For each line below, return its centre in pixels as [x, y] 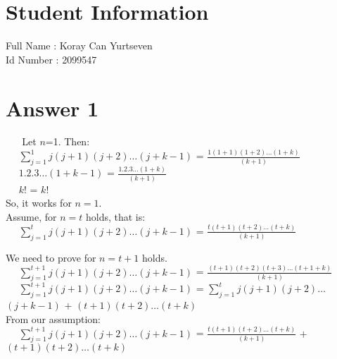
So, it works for [39, 203]
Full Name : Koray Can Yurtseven [79, 45]
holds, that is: [115, 216]
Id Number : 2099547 [51, 59]
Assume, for [31, 216]
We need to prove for [51, 257]
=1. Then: [68, 141]
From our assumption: [53, 318]
